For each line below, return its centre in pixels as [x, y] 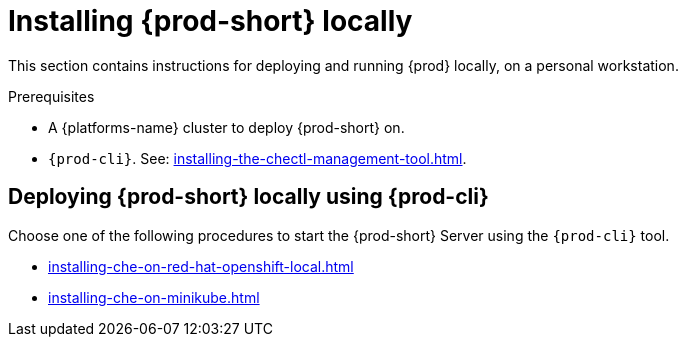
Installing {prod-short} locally [210, 21]
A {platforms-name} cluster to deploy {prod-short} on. [226, 127]
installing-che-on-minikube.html [154, 297]
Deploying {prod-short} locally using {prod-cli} [248, 197]
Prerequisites [51, 96]
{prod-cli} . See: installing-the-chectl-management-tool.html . [257, 158]
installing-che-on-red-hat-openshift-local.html [201, 266]
